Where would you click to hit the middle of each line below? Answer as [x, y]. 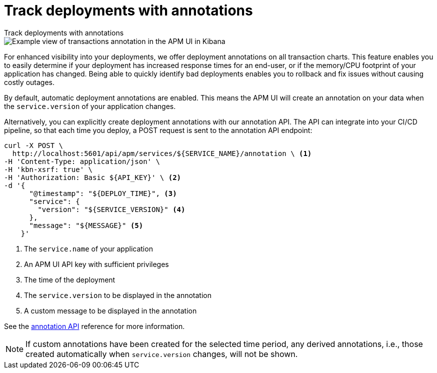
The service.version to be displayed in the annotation [118, 295]
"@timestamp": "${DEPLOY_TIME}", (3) [103, 193]
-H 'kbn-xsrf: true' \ [48, 169]
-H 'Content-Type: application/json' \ [82, 161]
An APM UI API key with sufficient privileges [96, 264]
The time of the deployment [70, 279]
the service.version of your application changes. [90, 106]
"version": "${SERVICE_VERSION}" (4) [111, 209]
